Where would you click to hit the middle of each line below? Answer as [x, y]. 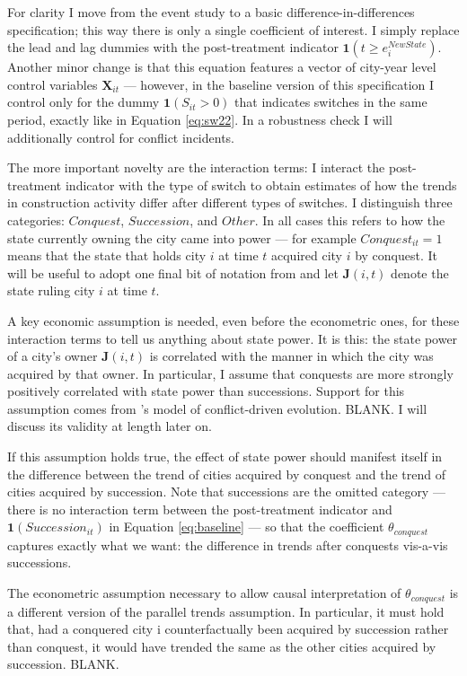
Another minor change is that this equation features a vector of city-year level [222, 67]
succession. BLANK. [63, 664]
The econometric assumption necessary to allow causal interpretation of [204, 593]
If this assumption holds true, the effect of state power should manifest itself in [225, 457]
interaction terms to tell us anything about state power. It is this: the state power [233, 338]
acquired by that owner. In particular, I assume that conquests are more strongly [230, 373]
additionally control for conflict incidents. [121, 137]
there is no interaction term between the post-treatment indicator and [200, 509]
